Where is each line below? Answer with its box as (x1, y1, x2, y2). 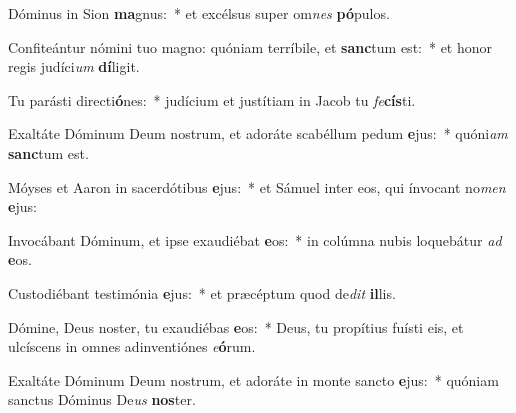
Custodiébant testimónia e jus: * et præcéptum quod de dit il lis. (8, 282, 396, 303)
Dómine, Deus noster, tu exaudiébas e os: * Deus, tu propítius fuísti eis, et (8, 316, 464, 337)
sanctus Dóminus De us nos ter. (8, 389, 196, 410)
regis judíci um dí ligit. (8, 56, 140, 77)
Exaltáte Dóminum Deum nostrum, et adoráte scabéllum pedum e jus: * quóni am (8, 123, 508, 144)
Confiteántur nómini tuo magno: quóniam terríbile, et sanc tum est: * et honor (8, 36, 493, 57)
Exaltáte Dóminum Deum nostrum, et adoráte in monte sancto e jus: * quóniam (8, 369, 499, 390)
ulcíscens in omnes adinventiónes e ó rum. (8, 336, 256, 357)
